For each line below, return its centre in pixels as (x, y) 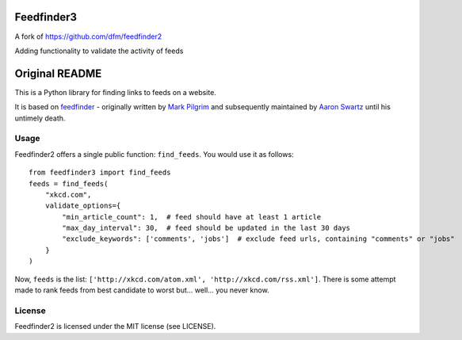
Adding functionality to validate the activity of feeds (99, 51)
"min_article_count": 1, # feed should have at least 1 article (192, 217)
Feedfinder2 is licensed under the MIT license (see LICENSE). (115, 327)
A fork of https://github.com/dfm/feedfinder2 (88, 36)
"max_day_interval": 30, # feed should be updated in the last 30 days (206, 228)
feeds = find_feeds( (69, 183)
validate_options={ (83, 206)
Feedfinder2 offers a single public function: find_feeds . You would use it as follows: (154, 154)
